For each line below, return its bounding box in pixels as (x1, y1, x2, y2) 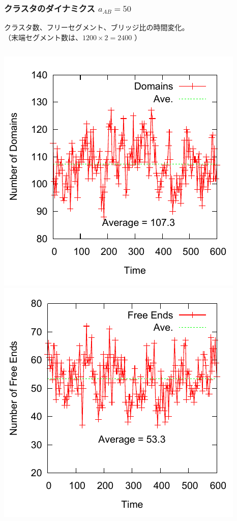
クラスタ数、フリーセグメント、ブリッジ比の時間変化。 (4, 22, 189, 33)
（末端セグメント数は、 (4, 32, 82, 42)
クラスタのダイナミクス (4, 2, 95, 14)
